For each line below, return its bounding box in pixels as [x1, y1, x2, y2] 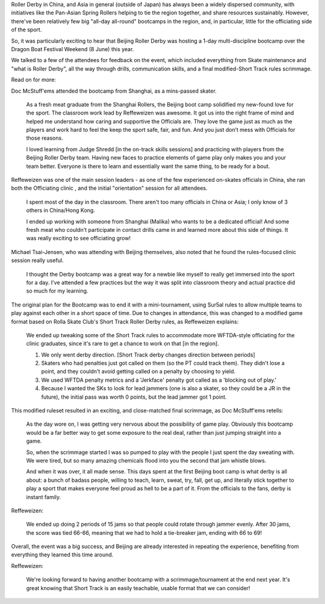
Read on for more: [11, 76, 57, 84]
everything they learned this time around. [11, 551, 114, 558]
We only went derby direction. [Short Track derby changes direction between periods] [41, 351, 255, 358]
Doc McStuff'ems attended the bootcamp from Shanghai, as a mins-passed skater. [11, 87, 217, 95]
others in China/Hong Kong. [26, 207, 96, 214]
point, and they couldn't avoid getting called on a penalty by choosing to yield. [41, 368, 236, 375]
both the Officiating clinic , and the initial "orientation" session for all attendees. [11, 184, 208, 192]
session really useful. [11, 257, 64, 264]
